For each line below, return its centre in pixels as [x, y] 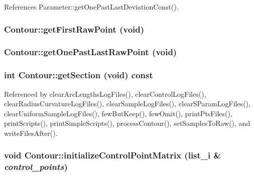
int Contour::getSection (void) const [79, 75]
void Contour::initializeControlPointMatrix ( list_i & [113, 155]
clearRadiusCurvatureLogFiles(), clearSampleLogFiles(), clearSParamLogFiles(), [127, 104]
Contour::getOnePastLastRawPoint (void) [91, 52]
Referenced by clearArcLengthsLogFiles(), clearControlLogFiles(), [105, 94]
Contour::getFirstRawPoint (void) [74, 29]
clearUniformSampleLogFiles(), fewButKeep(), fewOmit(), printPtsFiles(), [118, 113]
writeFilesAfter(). [31, 133]
